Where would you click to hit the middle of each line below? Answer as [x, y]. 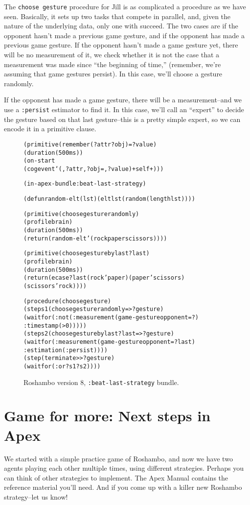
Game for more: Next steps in [107, 416]
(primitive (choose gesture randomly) [81, 214]
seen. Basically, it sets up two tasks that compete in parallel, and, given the [117, 16]
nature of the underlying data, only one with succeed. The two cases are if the [121, 26]
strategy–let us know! [36, 496]
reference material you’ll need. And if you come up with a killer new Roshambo [123, 487]
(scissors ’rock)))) [55, 286]
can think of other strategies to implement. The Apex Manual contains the [116, 477]
